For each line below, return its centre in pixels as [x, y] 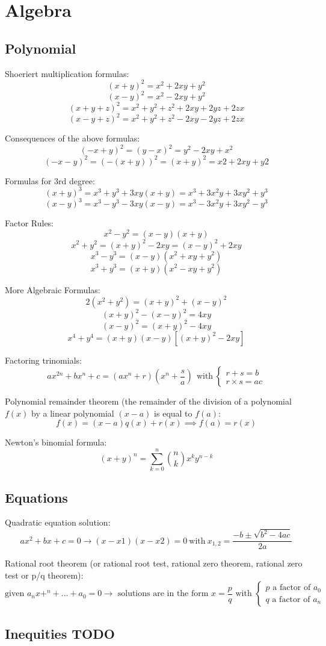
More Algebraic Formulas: [53, 289]
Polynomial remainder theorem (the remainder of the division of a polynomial [148, 401]
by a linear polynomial [73, 413]
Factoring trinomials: [43, 360]
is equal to [173, 413]
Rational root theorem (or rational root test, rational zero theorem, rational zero [154, 563]
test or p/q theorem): [44, 575]
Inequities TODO [60, 633]
